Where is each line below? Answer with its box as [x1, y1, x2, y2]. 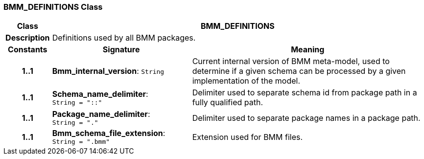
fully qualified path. [192, 97, 263, 108]
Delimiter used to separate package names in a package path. [192, 113, 421, 123]
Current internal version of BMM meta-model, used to [192, 56, 390, 67]
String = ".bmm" [52, 138, 110, 146]
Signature [102, 45, 140, 55]
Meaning [291, 45, 325, 55]
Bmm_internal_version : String [52, 66, 165, 76]
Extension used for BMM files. [192, 132, 303, 142]
